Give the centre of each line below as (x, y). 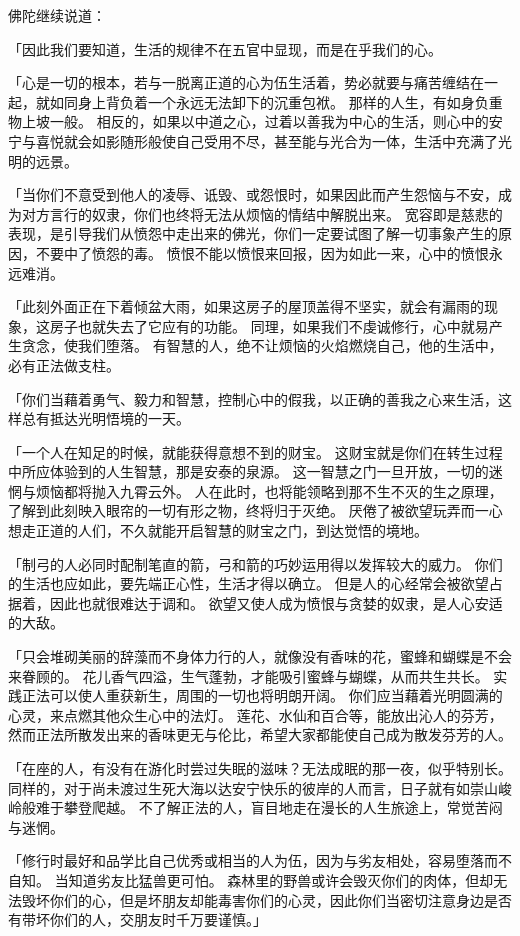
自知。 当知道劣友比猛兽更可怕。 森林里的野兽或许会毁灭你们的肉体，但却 (251, 879)
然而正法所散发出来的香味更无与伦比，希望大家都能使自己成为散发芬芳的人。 (260, 734)
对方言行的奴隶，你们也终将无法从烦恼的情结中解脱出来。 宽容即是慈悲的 (262, 213)
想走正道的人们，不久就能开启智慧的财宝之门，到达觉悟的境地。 (218, 530)
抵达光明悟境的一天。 (119, 418)
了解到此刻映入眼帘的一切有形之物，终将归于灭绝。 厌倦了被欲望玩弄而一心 (255, 510)
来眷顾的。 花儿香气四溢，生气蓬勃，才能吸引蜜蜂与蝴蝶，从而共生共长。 (248, 675)
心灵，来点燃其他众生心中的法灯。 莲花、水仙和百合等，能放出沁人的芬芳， (255, 714)
